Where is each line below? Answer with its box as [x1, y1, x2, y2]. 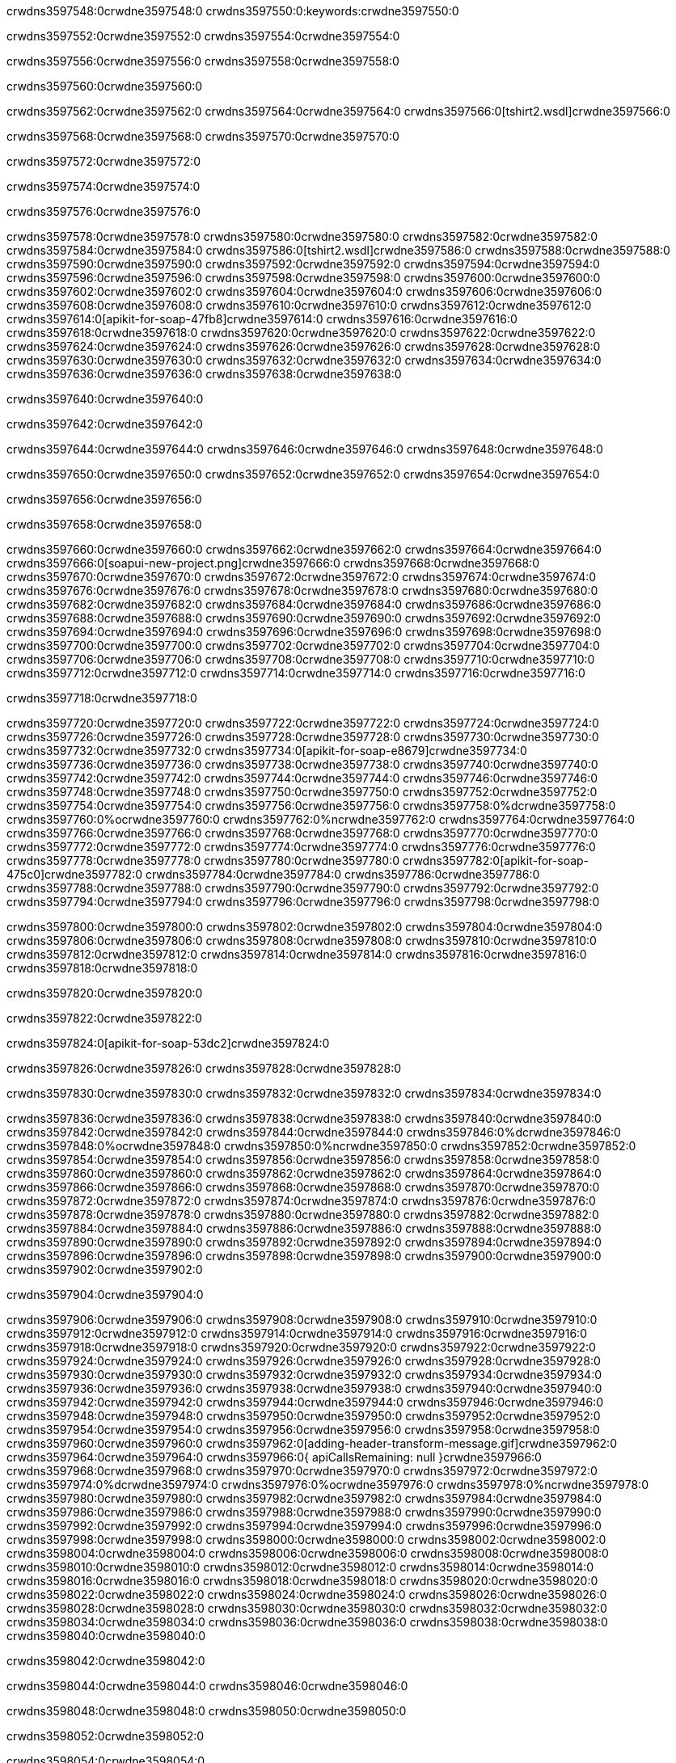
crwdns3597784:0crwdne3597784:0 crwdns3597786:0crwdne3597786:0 [145, 867, 540, 881]
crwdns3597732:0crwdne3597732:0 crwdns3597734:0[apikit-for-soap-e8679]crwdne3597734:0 [6, 744, 527, 757]
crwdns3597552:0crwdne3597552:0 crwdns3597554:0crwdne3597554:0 [6, 29, 400, 43]
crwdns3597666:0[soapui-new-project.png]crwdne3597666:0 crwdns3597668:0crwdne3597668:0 [6, 556, 539, 570]
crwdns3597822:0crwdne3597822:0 [6, 1011, 202, 1025]
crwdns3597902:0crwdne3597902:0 [6, 1263, 203, 1276]
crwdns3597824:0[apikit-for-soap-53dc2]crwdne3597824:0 [6, 1036, 330, 1050]
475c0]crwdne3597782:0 [6, 867, 143, 881]
